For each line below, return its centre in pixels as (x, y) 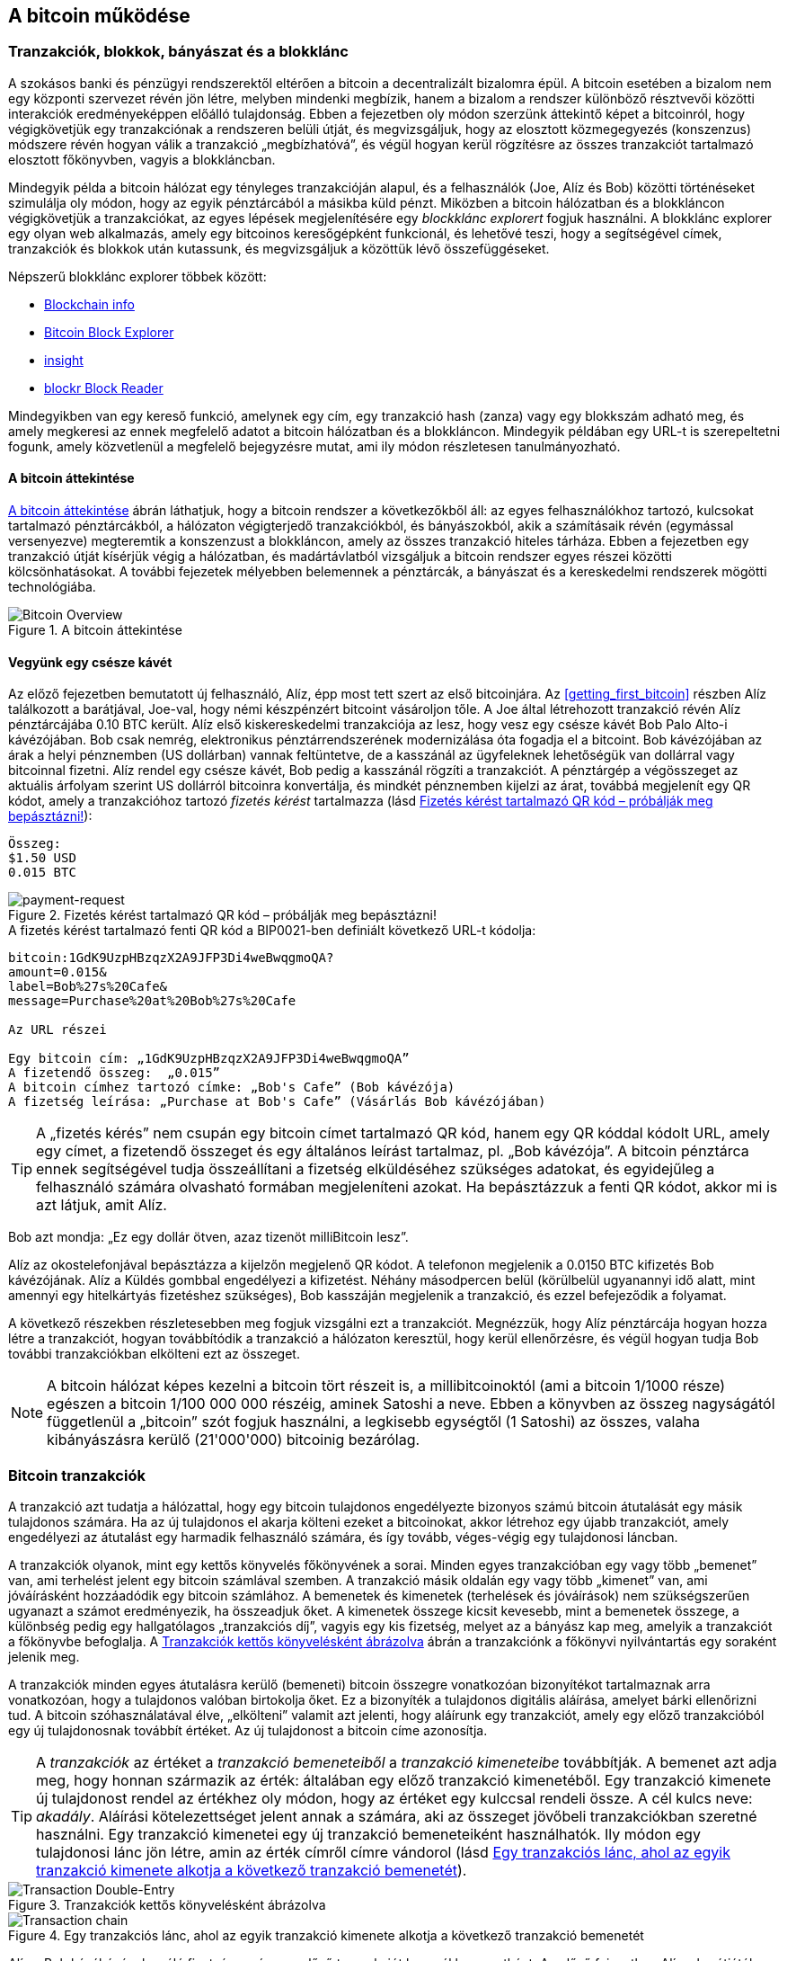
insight (64, 360)
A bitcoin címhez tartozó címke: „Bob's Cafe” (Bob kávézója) (232, 1087)
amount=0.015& (57, 972)
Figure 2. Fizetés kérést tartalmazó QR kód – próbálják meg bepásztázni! (222, 915)
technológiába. (52, 587)
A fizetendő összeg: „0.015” (115, 1073)
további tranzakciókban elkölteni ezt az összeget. (154, 1354)
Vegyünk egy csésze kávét (90, 662)
